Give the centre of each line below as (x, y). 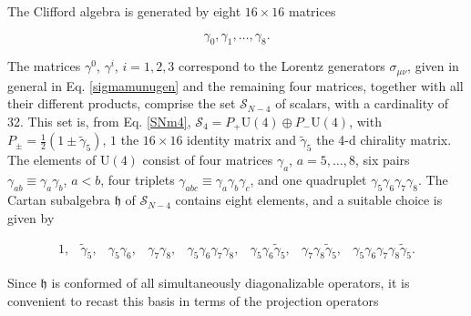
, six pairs (382, 160)
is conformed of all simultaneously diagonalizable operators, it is (230, 283)
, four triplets (138, 180)
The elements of (52, 160)
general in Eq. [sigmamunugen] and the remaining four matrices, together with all (235, 85)
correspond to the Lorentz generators (282, 66)
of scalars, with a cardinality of (362, 103)
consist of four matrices (208, 160)
